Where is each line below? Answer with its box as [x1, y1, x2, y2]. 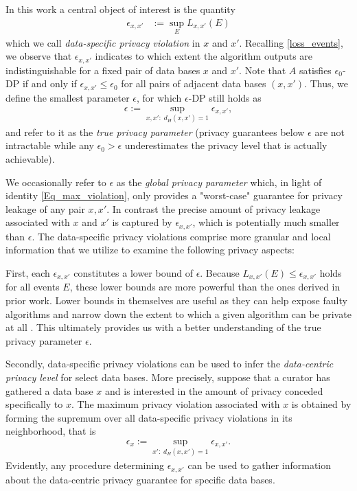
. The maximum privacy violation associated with [71, 397, 280, 411]
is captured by [112, 215, 172, 229]
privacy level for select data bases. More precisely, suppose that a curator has [5, 370, 330, 384]
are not [314, 124, 345, 139]
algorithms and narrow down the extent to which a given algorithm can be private [5, 306, 352, 321]
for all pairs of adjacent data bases [121, 76, 266, 91]
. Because [200, 265, 240, 279]
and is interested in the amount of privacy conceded [105, 383, 323, 398]
